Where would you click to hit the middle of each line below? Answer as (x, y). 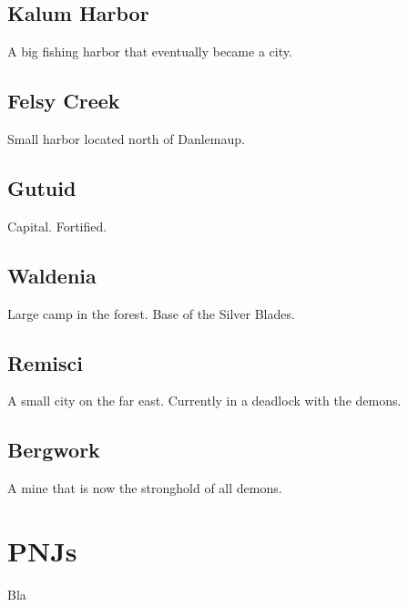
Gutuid (42, 187)
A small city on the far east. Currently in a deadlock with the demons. (204, 401)
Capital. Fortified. (57, 226)
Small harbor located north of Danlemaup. (126, 139)
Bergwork (54, 450)
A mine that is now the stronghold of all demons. (145, 488)
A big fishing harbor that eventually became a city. (150, 51)
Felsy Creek (64, 101)
